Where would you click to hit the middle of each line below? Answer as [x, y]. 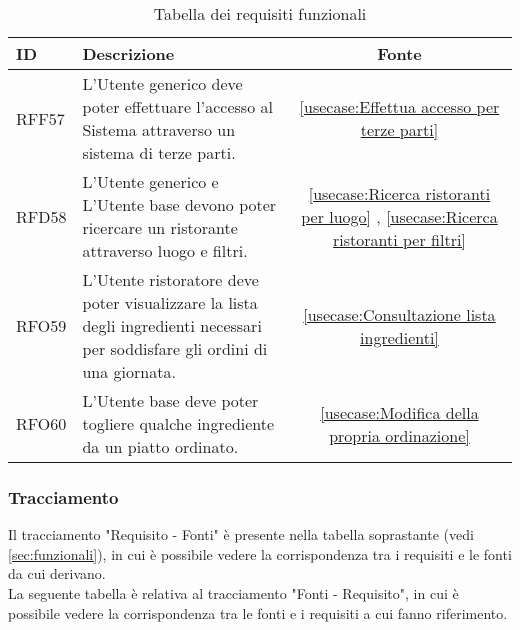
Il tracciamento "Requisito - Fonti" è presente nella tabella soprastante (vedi [241, 534]
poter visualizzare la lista [170, 302]
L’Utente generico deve [162, 83]
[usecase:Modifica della [399, 412]
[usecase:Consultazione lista [399, 314]
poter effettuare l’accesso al [177, 106]
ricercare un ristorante [160, 227]
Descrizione [128, 53]
